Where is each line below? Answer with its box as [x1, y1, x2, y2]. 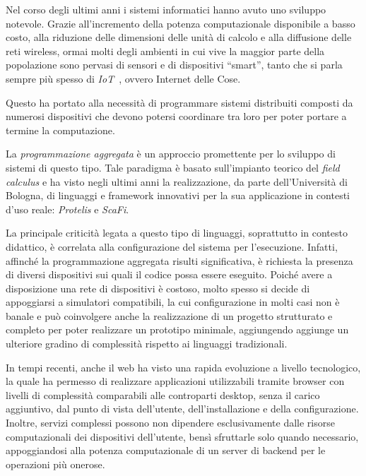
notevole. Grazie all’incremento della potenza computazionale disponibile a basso [6, 16, 355, 30]
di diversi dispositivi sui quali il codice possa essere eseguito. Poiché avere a [6, 267, 333, 282]
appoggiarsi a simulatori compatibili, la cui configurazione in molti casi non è [6, 294, 340, 309]
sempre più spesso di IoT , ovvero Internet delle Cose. [6, 71, 241, 85]
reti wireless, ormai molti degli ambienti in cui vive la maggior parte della [6, 43, 325, 58]
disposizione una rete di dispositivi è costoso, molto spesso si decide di [6, 280, 310, 295]
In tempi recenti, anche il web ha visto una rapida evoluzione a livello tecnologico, [6, 359, 361, 374]
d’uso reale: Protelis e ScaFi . [6, 201, 129, 216]
